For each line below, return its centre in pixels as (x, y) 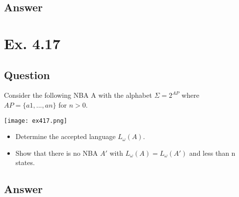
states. (25, 162)
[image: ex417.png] (36, 121)
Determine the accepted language (66, 136)
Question (27, 74)
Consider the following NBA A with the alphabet (78, 95)
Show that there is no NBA (57, 153)
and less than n (212, 153)
